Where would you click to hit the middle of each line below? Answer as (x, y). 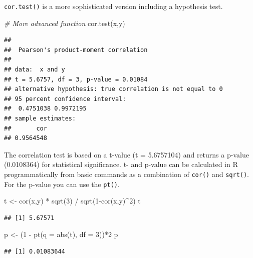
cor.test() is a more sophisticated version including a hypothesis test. (113, 6)
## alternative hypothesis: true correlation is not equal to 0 (113, 89)
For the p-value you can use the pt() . (62, 184)
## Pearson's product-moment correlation (76, 50)
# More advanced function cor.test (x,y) (65, 23)
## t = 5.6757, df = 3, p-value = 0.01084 (76, 79)
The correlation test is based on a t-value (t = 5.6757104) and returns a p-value (126, 154)
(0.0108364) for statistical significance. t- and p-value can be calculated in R (121, 164)
